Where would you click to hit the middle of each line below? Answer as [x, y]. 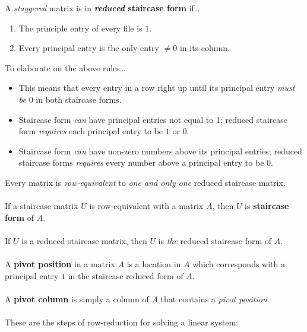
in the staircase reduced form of [126, 275]
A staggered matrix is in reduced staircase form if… [102, 8]
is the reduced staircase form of [215, 240]
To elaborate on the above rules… [65, 67]
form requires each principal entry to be [91, 131]
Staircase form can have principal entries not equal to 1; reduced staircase [153, 119]
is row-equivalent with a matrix [146, 206]
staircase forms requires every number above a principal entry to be [141, 162]
